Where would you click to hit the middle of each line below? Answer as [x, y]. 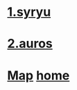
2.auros [30, 44]
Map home [38, 75]
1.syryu [29, 12]
